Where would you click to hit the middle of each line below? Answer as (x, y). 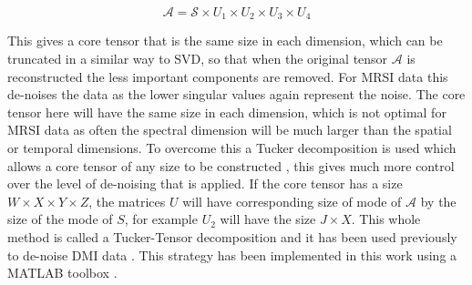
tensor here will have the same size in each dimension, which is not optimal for (227, 112)
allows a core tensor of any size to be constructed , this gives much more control (231, 165)
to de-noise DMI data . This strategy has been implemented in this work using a (232, 254)
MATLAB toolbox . (62, 273)
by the (438, 201)
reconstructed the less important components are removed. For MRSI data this (228, 76)
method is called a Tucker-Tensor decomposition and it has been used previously (232, 236)
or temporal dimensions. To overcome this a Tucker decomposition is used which (232, 148)
